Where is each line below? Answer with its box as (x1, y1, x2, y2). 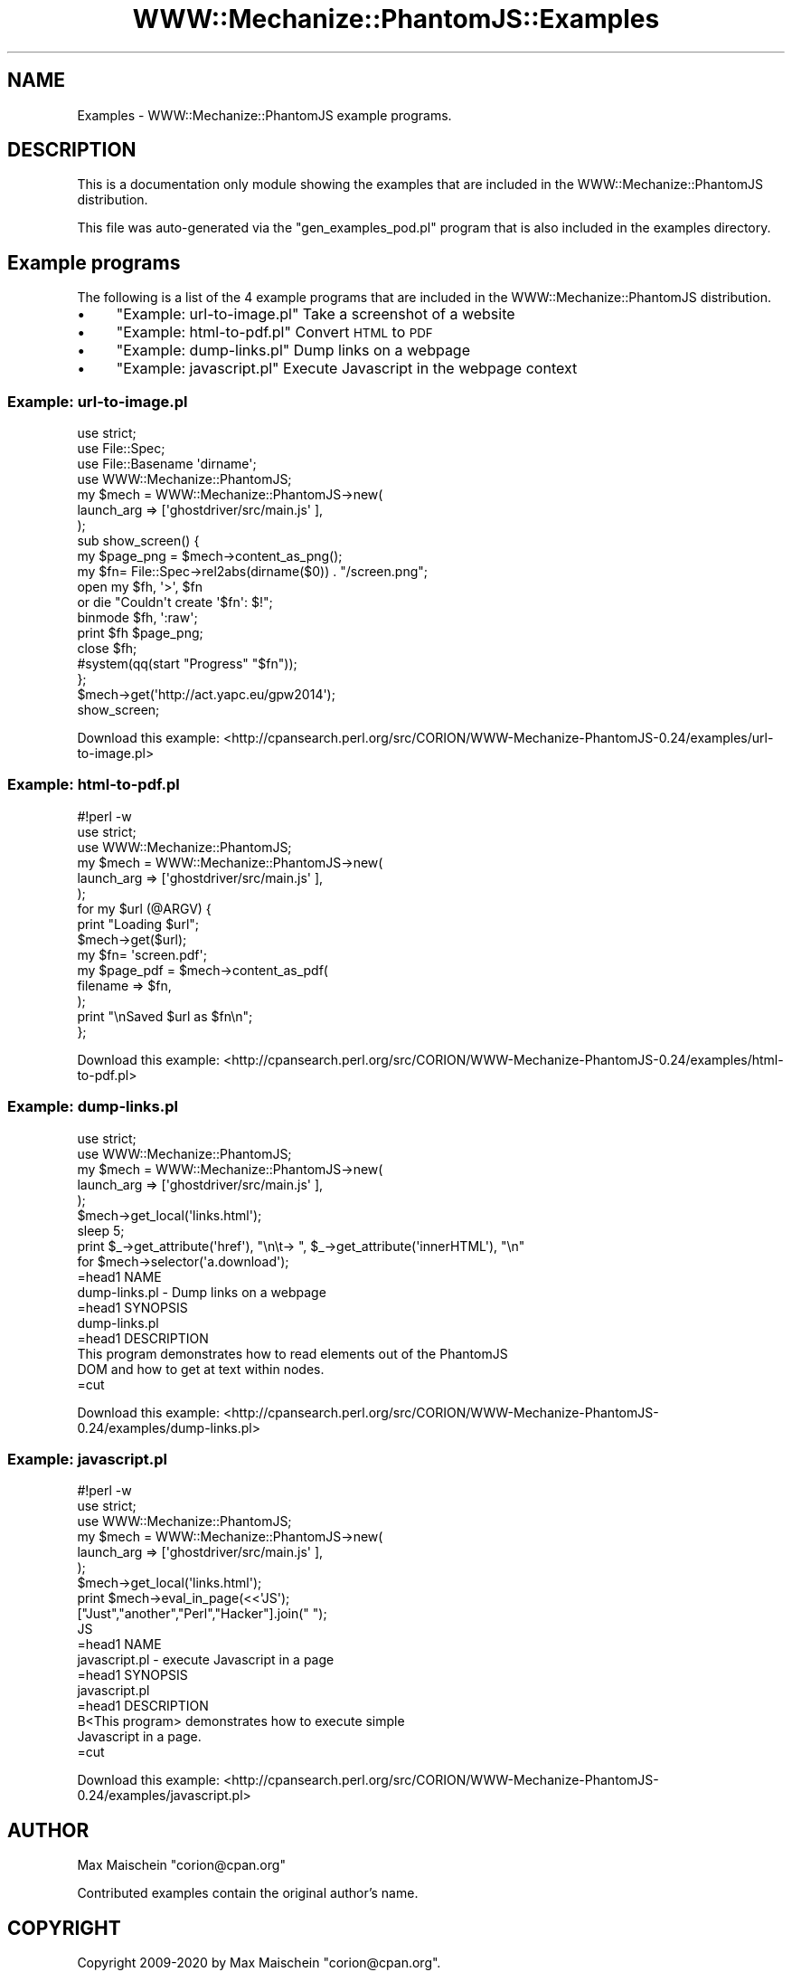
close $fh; (77, 640, 137, 657)
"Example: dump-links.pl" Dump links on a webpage (116, 341, 470, 360)
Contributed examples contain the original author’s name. (77, 1885, 419, 1901)
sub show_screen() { (77, 533, 200, 549)
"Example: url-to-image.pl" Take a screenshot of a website (116, 305, 515, 324)
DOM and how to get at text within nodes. (77, 1360, 325, 1377)
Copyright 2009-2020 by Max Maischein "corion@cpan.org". (77, 1954, 441, 1970)
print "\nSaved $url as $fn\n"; (77, 1008, 253, 1024)
